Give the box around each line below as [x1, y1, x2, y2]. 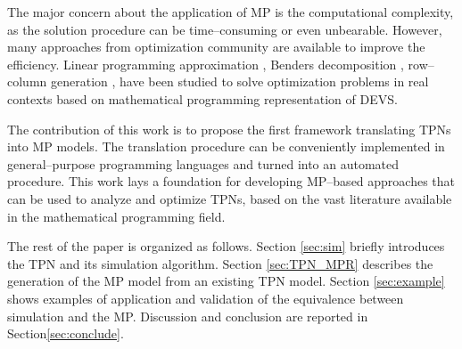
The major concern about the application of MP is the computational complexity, [7, 3, 454, 20]
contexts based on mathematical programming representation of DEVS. [7, 89, 398, 108]
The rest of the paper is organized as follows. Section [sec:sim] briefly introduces [7, 237, 445, 256]
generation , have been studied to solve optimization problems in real [50, 72, 429, 91]
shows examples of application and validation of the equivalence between [7, 288, 404, 307]
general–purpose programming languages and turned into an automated [7, 154, 400, 173]
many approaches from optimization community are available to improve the [7, 37, 425, 56]
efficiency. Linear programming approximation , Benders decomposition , [7, 54, 404, 73]
